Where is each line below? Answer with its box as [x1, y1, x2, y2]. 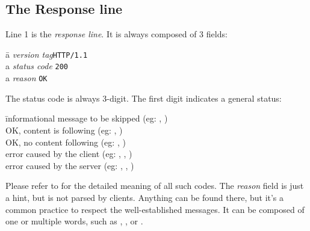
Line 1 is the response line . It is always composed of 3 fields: [5, 28, 228, 40]
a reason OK [5, 72, 48, 84]
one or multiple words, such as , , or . [5, 215, 143, 227]
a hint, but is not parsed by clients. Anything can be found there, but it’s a [5, 191, 284, 203]
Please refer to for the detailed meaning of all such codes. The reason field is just [5, 179, 304, 192]
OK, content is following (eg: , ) [5, 123, 123, 136]
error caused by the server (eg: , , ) [5, 159, 134, 171]
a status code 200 [5, 60, 69, 72]
